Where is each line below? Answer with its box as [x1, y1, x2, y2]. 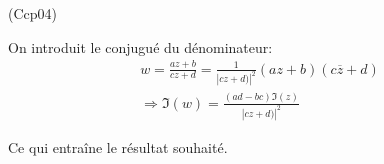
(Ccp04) [8, 3, 57, 23]
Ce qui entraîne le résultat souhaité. [8, 136, 228, 157]
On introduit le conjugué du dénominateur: [8, 36, 273, 57]
